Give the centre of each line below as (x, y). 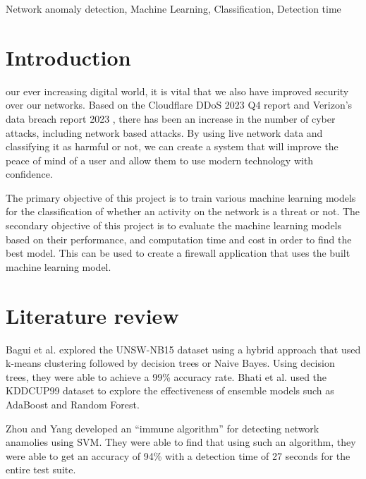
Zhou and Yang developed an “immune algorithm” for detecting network (163, 428)
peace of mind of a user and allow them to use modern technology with (160, 160)
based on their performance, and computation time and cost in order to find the (179, 239)
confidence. (29, 174)
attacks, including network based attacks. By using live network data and (164, 132)
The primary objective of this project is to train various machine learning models (181, 197)
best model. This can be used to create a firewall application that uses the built (178, 253)
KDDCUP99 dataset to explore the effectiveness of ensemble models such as (170, 390)
